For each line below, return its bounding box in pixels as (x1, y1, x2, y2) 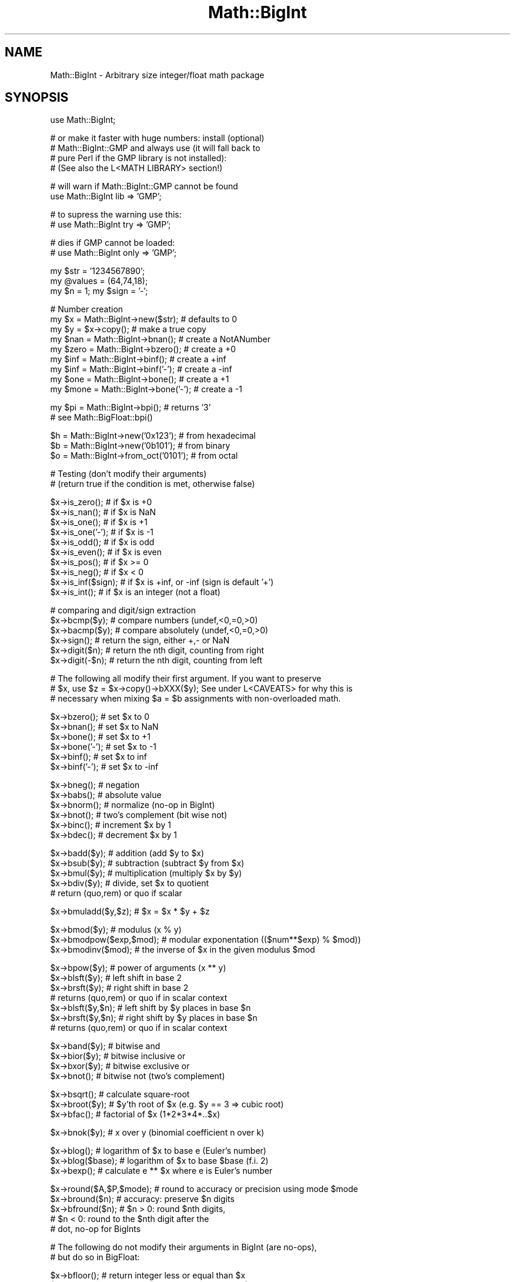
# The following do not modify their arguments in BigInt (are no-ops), (50, 1242, 317, 1253)
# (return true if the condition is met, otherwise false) (50, 479, 255, 489)
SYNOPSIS (5, 90, 69, 105)
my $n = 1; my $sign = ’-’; (50, 286, 148, 296)
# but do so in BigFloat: (50, 1252, 140, 1263)
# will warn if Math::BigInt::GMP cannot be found (50, 181, 238, 192)
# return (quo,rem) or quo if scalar (50, 888, 182, 899)
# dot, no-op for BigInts (50, 1224, 141, 1234)
